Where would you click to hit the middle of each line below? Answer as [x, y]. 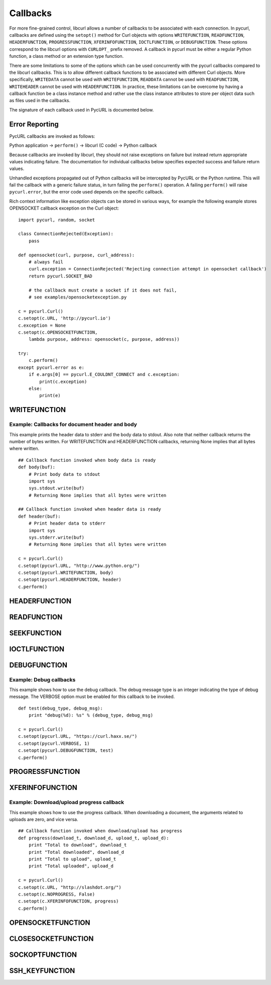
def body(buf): [37, 467]
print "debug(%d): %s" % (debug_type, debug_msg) [91, 715]
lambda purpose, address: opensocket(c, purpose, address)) [104, 339]
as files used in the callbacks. [40, 101]
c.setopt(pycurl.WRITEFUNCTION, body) [66, 573]
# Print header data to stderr [67, 523]
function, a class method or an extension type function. [66, 56]
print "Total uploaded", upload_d [71, 866]
